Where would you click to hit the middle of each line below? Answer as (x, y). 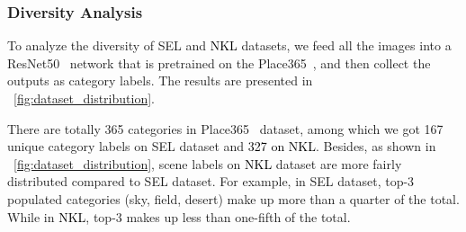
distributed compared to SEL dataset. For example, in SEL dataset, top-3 (211, 181)
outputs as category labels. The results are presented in (160, 80)
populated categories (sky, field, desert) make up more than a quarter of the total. (233, 198)
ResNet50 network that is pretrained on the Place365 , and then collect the (219, 62)
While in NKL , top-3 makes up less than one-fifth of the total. (179, 216)
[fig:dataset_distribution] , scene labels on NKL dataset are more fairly (208, 163)
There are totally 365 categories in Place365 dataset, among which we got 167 (225, 128)
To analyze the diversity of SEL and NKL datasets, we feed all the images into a (229, 45)
